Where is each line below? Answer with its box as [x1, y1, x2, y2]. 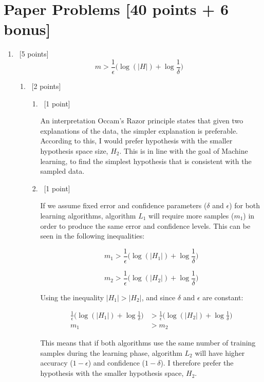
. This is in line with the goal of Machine [119, 145, 248, 156]
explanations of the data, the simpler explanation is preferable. [40, 125, 238, 136]
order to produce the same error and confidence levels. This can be [40, 220, 251, 231]
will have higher [195, 347, 245, 358]
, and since [141, 292, 176, 302]
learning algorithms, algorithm [40, 210, 136, 221]
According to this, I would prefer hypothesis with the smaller [40, 135, 233, 146]
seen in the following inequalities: [40, 230, 145, 241]
